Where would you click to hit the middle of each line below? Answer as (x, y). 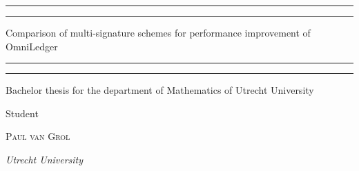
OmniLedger (32, 46)
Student (22, 113)
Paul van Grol (38, 136)
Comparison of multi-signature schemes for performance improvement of (158, 32)
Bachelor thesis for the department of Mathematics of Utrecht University (160, 90)
